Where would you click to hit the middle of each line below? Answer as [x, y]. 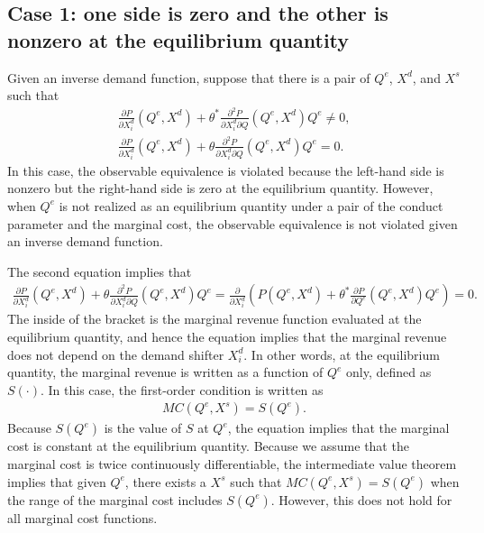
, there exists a [165, 481]
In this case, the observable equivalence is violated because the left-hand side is [226, 170]
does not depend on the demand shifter [116, 354]
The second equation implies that [100, 271]
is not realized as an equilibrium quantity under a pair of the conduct [251, 205]
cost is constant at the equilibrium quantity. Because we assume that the [208, 446]
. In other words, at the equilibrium [342, 354]
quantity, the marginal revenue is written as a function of [165, 372]
